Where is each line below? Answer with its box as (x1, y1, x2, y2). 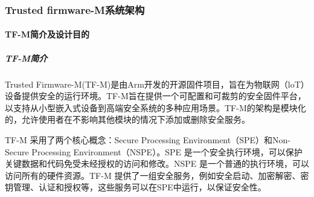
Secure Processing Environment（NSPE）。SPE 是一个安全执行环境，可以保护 (5, 145, 303, 158)
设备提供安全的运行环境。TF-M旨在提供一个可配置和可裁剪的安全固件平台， (5, 89, 306, 102)
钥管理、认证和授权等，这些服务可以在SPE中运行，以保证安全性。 (5, 181, 266, 193)
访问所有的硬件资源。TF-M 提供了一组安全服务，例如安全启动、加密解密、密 (5, 169, 309, 181)
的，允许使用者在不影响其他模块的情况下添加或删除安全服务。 (5, 113, 250, 126)
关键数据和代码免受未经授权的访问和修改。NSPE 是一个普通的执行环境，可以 (5, 157, 310, 170)
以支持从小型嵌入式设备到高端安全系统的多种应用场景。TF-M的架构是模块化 (5, 101, 306, 114)
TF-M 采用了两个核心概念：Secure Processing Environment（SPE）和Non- (5, 133, 290, 146)
